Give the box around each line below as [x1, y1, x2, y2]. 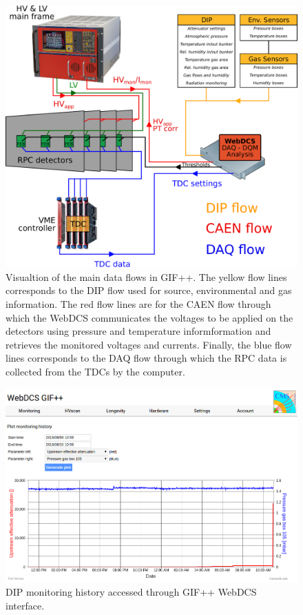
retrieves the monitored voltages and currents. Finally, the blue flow [6, 337, 292, 351]
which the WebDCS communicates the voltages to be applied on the [6, 310, 293, 324]
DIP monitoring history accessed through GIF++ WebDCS [6, 585, 257, 599]
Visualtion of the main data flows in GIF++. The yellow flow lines [6, 269, 287, 284]
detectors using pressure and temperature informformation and [6, 324, 271, 338]
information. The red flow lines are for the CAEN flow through [6, 297, 271, 311]
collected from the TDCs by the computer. [6, 364, 185, 379]
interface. [6, 598, 45, 612]
